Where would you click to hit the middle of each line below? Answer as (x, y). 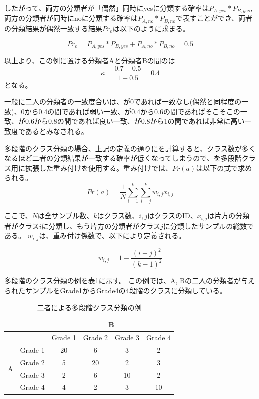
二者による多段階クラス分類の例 (89, 307)
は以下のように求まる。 (151, 28)
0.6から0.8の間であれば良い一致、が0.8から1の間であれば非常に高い (135, 121)
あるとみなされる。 (56, 131)
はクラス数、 (118, 216)
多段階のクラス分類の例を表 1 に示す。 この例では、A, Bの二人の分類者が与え (129, 280)
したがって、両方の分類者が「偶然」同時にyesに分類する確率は (107, 8)
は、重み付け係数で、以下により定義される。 (112, 236)
